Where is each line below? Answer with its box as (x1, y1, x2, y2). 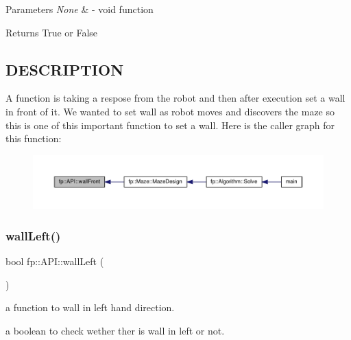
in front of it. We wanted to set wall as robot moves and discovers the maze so (5, 104, 335, 118)
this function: (5, 131, 62, 146)
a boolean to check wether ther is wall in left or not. (5, 324, 225, 338)
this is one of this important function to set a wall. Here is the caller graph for (5, 117, 335, 132)
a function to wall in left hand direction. (5, 300, 175, 315)
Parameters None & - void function (5, 2, 154, 16)
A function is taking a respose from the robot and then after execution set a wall (5, 91, 346, 105)
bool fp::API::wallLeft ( (5, 254, 104, 269)
